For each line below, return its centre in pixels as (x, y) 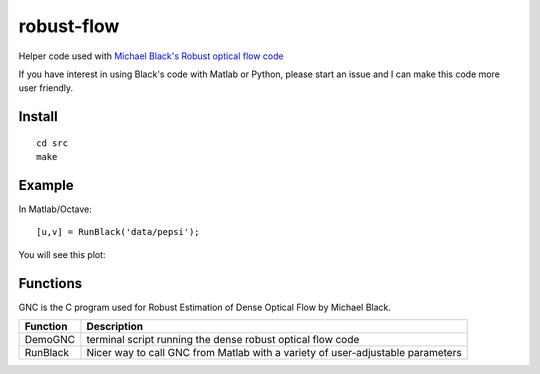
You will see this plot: (62, 254)
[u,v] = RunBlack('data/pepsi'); (118, 232)
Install (38, 116)
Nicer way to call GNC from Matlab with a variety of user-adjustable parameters (274, 353)
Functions (50, 283)
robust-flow (69, 26)
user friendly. (46, 88)
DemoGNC (49, 340)
